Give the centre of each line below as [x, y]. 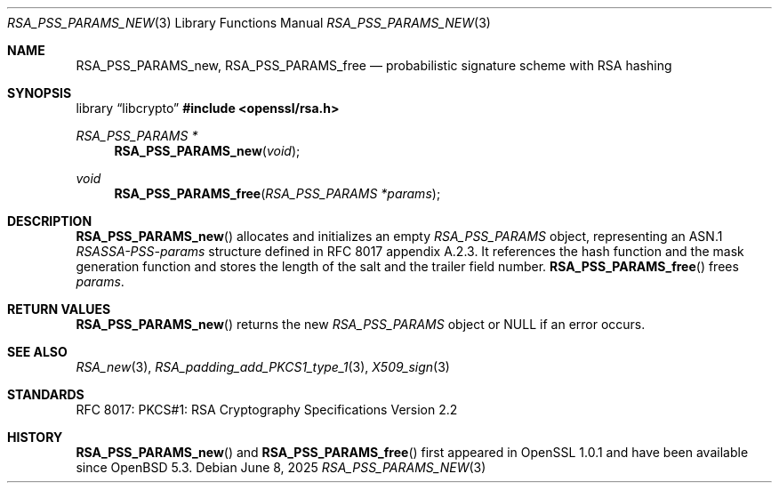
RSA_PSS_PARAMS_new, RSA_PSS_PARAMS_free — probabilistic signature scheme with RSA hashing [374, 65]
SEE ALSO [37, 352]
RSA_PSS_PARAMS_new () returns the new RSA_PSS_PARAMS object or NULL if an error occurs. [361, 324]
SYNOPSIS [40, 93]
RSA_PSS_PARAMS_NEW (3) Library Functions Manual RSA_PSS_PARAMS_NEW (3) [249, 23]
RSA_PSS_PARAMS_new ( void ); [207, 151]
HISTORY [35, 437]
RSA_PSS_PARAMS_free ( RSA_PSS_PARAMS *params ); [277, 193]
